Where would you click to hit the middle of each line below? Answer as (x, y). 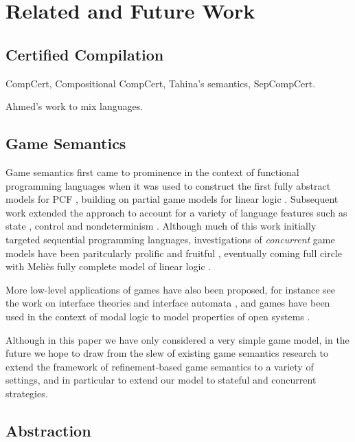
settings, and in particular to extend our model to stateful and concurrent (161, 380)
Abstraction (48, 430)
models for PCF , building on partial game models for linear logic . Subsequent (172, 199)
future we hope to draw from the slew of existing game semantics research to (167, 353)
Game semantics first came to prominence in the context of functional (152, 172)
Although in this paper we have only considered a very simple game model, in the (177, 339)
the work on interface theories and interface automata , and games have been (168, 303)
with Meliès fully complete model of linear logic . (108, 266)
